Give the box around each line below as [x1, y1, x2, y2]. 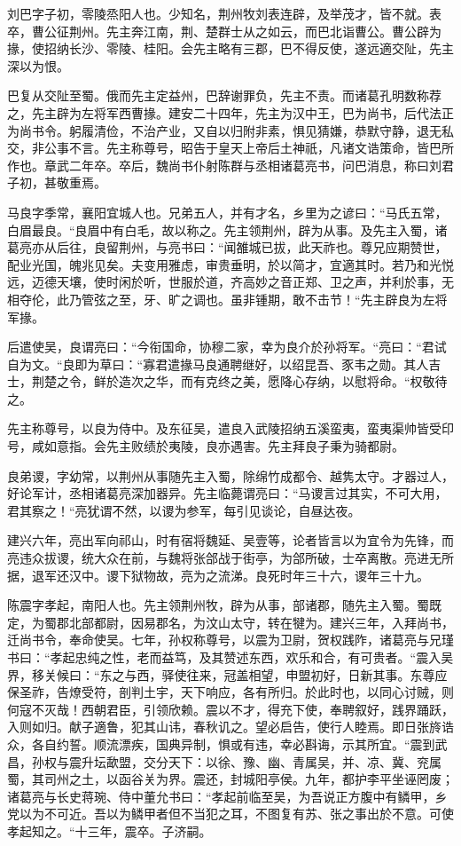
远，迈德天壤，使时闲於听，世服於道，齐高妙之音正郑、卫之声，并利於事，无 [7, 273, 454, 291]
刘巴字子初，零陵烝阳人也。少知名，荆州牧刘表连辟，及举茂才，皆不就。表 [7, 4, 441, 22]
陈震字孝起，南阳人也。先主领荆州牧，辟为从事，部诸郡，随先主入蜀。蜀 [7, 596, 429, 614]
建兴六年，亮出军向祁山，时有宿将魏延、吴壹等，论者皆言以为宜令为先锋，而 [7, 531, 454, 550]
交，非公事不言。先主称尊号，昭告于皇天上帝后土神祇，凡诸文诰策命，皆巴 [7, 138, 441, 157]
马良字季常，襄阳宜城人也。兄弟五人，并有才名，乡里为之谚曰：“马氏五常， [7, 202, 448, 221]
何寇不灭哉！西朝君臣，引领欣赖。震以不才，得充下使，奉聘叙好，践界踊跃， [7, 700, 454, 718]
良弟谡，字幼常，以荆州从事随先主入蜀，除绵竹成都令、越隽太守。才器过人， [7, 466, 454, 485]
